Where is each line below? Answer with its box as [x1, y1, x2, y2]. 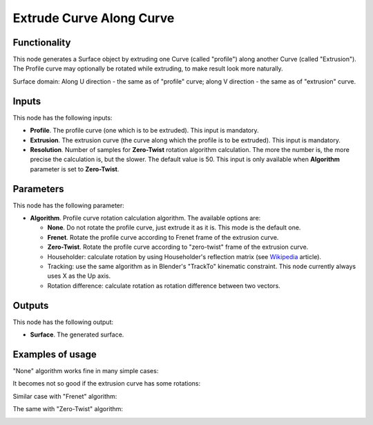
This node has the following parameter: [12, 201, 124, 209]
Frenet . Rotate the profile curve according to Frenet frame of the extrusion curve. [47, 233, 279, 241]
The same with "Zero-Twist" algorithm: [12, 405, 124, 413]
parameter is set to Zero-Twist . [30, 164, 119, 173]
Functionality [12, 37, 71, 48]
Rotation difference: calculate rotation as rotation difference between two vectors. [47, 281, 281, 290]
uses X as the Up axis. [47, 272, 111, 280]
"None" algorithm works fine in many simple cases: [12, 366, 159, 375]
